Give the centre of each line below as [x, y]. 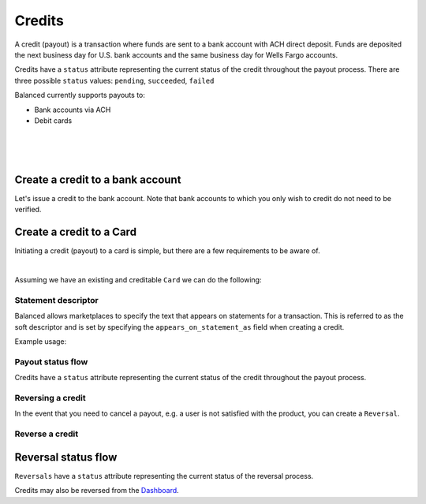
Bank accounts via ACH [73, 110]
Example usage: [41, 341]
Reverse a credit [47, 434]
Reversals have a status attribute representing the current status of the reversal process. [164, 476]
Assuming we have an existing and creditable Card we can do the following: [138, 280]
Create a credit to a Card [76, 232]
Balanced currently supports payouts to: [80, 95]
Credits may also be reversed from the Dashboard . [97, 491]
